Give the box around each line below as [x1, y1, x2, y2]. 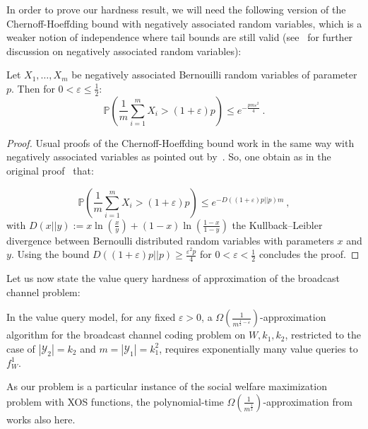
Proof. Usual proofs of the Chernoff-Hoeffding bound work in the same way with [6, 135, 355, 150]
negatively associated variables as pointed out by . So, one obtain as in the [6, 149, 331, 164]
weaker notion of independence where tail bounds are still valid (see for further [6, 30, 353, 45]
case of [6, 341, 35, 355]
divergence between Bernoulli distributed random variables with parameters [6, 233, 334, 247]
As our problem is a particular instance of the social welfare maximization [6, 379, 327, 394]
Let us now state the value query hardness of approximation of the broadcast [6, 271, 340, 285]
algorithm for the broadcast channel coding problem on [6, 327, 246, 342]
